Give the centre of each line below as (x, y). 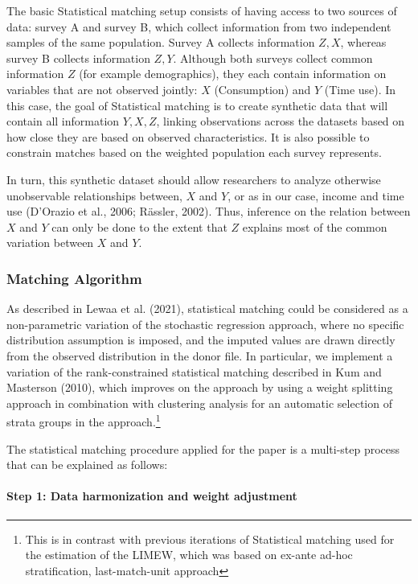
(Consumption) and (262, 89)
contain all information (63, 121)
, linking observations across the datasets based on (281, 121)
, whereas (363, 42)
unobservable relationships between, (94, 195)
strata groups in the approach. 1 (84, 420)
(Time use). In (360, 89)
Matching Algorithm (74, 278)
